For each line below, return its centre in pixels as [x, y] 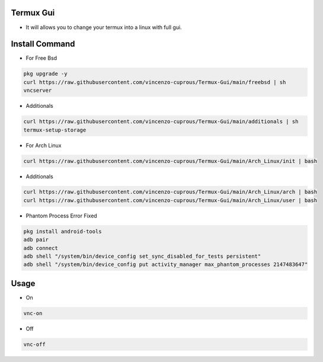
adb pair [36, 240]
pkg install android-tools [63, 231]
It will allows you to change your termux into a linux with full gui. [104, 27]
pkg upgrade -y [45, 74]
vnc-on [33, 313]
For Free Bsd [41, 58]
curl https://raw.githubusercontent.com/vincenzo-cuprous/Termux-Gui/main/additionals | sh [161, 122]
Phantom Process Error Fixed [61, 216]
